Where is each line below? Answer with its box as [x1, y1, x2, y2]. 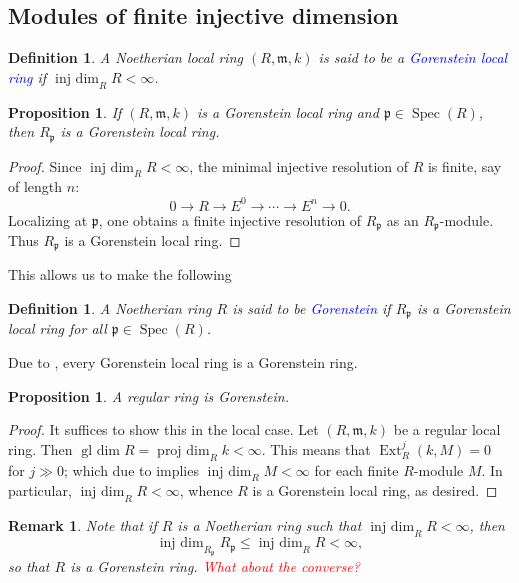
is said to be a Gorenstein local [318, 47, 508, 68]
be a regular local [393, 419, 501, 440]
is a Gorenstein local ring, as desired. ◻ [252, 480, 498, 501]
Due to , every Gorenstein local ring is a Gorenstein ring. [8, 352, 358, 373]
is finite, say [427, 155, 502, 176]
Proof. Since [8, 155, 82, 176]
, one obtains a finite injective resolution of [98, 209, 362, 230]
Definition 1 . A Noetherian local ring [8, 47, 243, 68]
